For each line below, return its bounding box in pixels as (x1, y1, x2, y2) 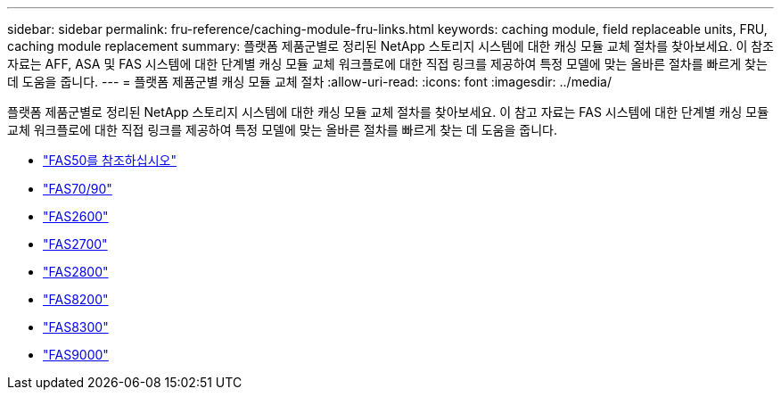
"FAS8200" (43, 292, 109, 307)
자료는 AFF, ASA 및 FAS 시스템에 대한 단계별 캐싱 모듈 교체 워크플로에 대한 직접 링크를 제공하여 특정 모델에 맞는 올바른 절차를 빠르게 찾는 (7, 56, 768, 71)
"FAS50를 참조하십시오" (43, 153, 177, 168)
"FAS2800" (43, 264, 109, 279)
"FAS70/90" (43, 181, 112, 196)
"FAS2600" (43, 209, 109, 224)
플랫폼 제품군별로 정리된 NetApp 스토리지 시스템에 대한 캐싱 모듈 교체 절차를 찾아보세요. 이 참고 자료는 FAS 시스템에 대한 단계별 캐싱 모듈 (7, 104, 769, 120)
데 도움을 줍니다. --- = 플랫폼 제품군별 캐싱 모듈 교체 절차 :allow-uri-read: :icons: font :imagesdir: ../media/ (7, 74, 612, 89)
